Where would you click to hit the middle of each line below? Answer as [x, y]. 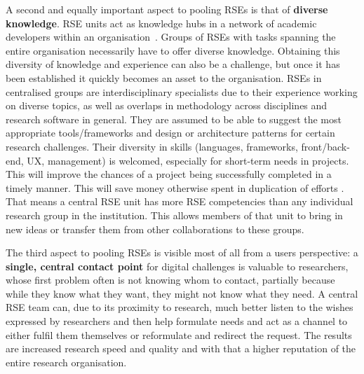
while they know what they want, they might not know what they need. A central [182, 293]
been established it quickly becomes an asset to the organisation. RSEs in [164, 77]
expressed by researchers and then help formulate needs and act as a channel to [177, 321]
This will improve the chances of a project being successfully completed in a [169, 174]
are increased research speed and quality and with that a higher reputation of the [181, 348]
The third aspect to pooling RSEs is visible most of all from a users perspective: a [182, 252]
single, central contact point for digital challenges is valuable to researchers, [177, 266]
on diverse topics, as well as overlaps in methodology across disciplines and [167, 105]
